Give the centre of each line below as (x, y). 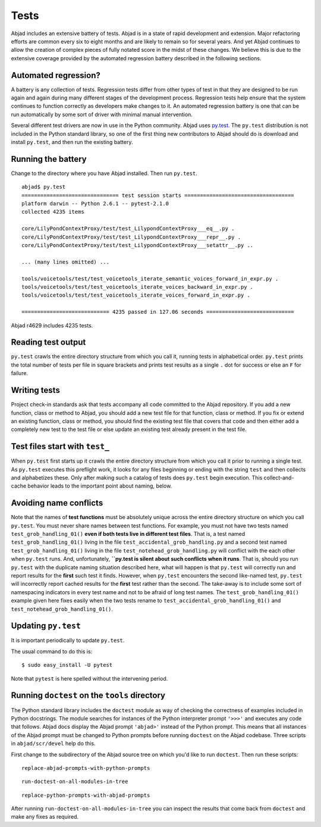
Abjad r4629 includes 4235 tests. (52, 325)
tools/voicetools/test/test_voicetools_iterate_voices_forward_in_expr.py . (136, 295)
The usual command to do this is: (52, 651)
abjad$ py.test (44, 187)
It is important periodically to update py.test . (68, 641)
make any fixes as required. (45, 817)
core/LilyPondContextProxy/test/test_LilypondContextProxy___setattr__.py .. (138, 245)
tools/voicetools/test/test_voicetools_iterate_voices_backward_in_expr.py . (138, 287)
